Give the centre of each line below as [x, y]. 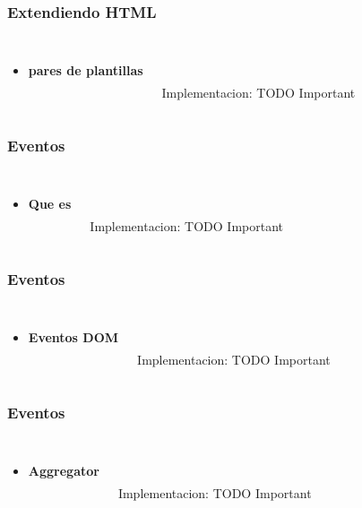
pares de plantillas [86, 70]
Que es [50, 204]
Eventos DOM [73, 337]
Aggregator [64, 471]
